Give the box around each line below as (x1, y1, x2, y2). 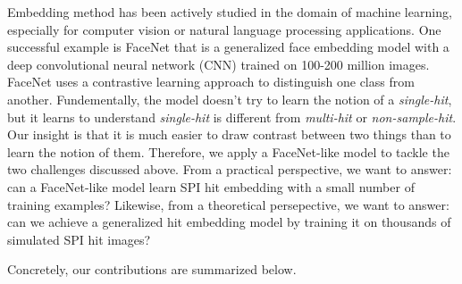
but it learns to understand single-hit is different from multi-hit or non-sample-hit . (7, 107, 457, 126)
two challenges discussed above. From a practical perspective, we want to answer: (7, 160, 452, 179)
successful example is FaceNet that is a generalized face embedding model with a (7, 38, 449, 56)
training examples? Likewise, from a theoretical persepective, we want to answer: (7, 195, 449, 213)
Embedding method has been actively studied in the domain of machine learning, (7, 3, 452, 21)
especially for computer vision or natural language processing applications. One (7, 20, 441, 38)
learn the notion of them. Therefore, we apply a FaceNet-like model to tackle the (7, 142, 449, 161)
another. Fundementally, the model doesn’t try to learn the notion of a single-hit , (7, 89, 452, 108)
